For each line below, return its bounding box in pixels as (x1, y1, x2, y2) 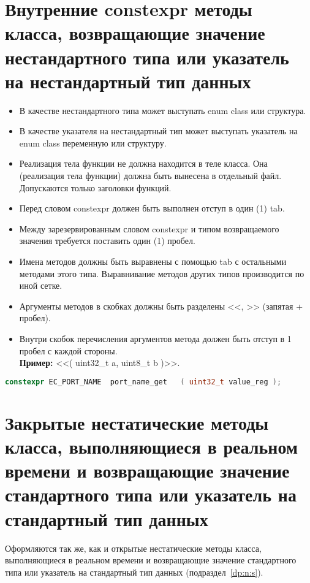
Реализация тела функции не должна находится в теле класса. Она (19, 157, 268, 170)
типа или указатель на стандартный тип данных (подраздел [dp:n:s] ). (5, 565, 263, 578)
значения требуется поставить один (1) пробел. (19, 234, 195, 247)
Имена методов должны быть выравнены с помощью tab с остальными (19, 255, 287, 268)
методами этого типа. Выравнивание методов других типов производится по (19, 267, 304, 280)
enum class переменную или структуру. (19, 136, 167, 149)
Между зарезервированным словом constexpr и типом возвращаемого (19, 222, 279, 235)
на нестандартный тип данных (5, 68, 251, 93)
